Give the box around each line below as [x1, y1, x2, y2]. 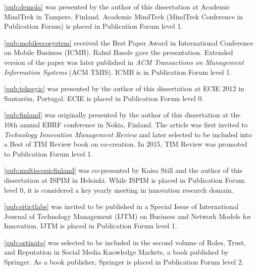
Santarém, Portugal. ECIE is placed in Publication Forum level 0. [4, 93, 204, 103]
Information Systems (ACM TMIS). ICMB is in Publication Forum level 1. [4, 66, 232, 77]
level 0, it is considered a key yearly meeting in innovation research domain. [4, 184, 234, 195]
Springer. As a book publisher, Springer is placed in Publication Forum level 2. [4, 257, 244, 267]
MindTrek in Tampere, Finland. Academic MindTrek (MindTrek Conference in [4, 11, 243, 21]
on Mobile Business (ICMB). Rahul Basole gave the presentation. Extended [4, 47, 233, 57]
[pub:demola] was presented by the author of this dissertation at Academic [4, 1, 230, 11]
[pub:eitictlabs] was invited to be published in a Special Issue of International [4, 201, 239, 212]
